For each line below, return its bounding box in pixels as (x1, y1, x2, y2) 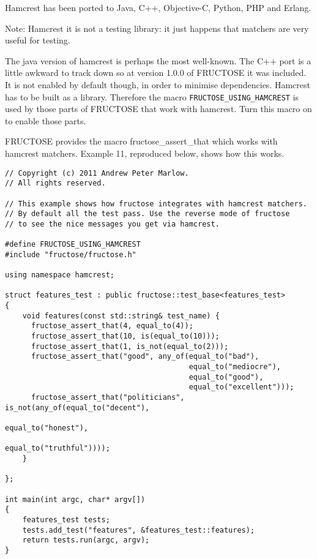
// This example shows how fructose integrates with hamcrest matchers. (5, 199, 307, 208)
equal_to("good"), (188, 372, 264, 381)
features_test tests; (22, 515, 110, 524)
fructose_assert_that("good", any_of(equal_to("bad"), (31, 352, 259, 361)
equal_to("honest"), (5, 424, 89, 432)
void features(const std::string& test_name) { (22, 311, 220, 320)
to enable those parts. (5, 114, 86, 127)
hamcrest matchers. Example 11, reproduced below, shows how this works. (5, 147, 285, 159)
